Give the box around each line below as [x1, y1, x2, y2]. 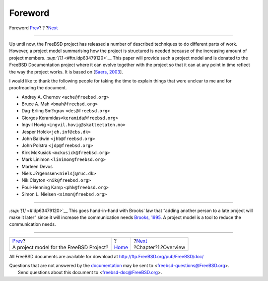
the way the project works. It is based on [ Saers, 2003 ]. [9, 69, 124, 74]
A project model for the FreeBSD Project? [12, 244, 109, 251]
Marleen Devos [21, 163, 53, 169]
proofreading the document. [9, 85, 67, 91]
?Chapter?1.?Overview [133, 244, 186, 251]
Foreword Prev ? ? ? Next [9, 25, 58, 31]
